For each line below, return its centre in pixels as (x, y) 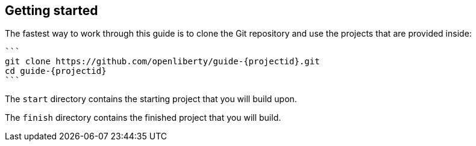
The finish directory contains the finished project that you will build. (143, 118)
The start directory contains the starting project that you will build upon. (151, 99)
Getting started (52, 11)
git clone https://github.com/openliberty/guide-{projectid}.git (162, 62)
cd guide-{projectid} (56, 71)
